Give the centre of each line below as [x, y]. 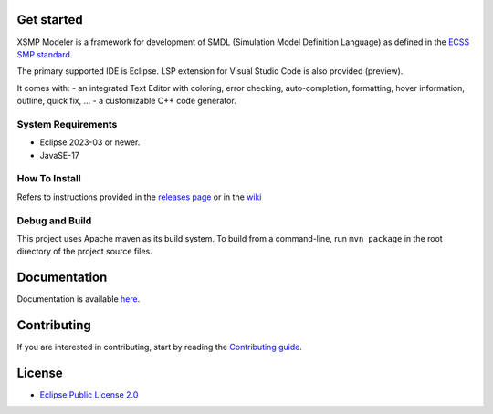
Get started [50, 20]
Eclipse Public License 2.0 [89, 395]
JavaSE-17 [59, 155]
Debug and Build [54, 221]
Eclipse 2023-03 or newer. [90, 142]
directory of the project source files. [84, 252]
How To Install [49, 179]
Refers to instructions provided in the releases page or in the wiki [139, 197]
